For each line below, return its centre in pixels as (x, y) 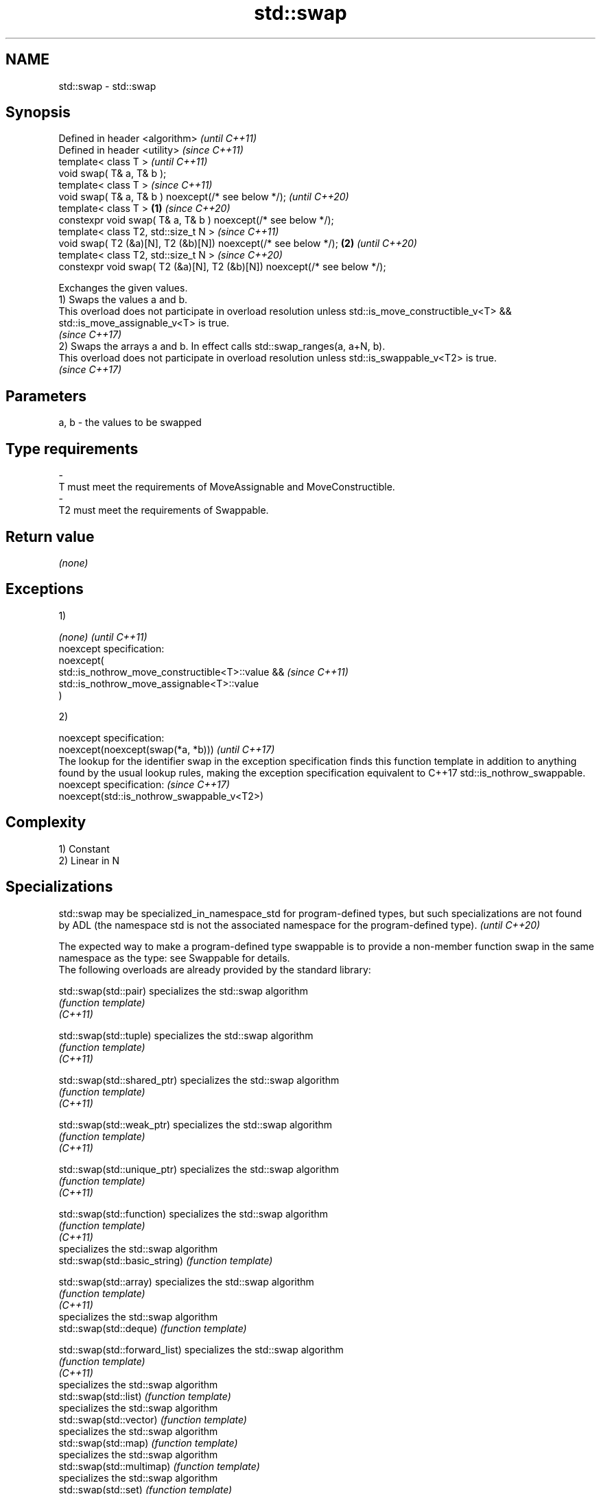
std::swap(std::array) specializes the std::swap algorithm (186, 1281)
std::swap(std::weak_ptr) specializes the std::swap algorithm (196, 1124)
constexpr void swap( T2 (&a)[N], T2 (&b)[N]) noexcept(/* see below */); (222, 267)
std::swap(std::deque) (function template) (153, 1328)
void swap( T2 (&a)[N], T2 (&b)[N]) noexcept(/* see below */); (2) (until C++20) (238, 244)
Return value (50, 536)
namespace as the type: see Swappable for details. (174, 958)
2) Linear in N (89, 860)
